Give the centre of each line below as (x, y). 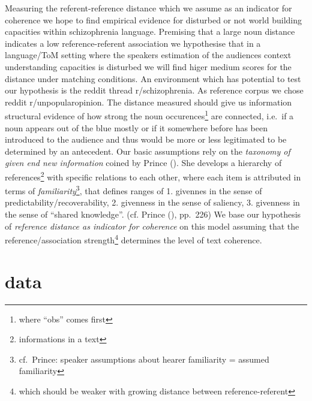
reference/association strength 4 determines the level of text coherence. (133, 239)
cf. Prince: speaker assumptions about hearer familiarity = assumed (144, 359)
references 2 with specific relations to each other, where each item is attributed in (153, 176)
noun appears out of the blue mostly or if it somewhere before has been (136, 127)
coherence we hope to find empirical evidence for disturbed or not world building (154, 19)
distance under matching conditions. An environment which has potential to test (153, 78)
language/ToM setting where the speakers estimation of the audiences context (148, 55)
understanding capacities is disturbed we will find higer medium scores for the (148, 66)
